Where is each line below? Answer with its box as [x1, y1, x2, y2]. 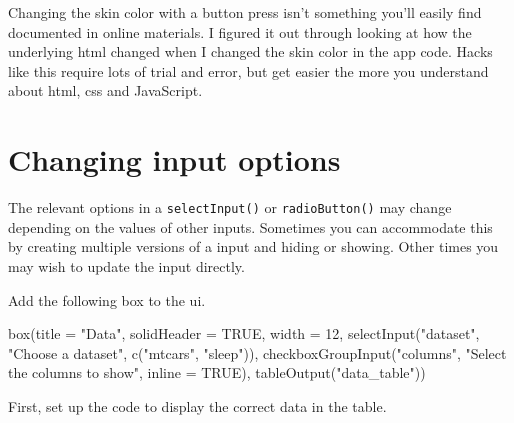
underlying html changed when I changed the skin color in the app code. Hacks [8, 41, 493, 62]
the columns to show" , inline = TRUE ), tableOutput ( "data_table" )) [8, 362, 426, 383]
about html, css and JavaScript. [8, 80, 203, 101]
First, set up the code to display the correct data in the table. [8, 395, 387, 416]
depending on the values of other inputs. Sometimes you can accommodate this [8, 216, 493, 237]
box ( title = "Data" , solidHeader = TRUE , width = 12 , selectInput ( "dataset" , [8, 323, 480, 344]
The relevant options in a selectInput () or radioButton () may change [8, 197, 452, 218]
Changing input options [8, 139, 341, 180]
